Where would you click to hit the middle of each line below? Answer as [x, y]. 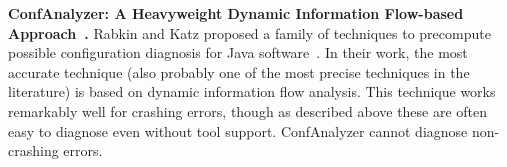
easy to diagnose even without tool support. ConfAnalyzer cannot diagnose [238, 130]
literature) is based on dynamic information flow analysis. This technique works [252, 91]
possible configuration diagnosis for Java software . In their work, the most [238, 52]
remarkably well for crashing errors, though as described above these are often [248, 110]
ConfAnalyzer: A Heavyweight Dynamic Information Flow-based [236, 13]
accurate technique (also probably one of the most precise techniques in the [239, 71]
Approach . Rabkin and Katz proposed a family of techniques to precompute [249, 32]
